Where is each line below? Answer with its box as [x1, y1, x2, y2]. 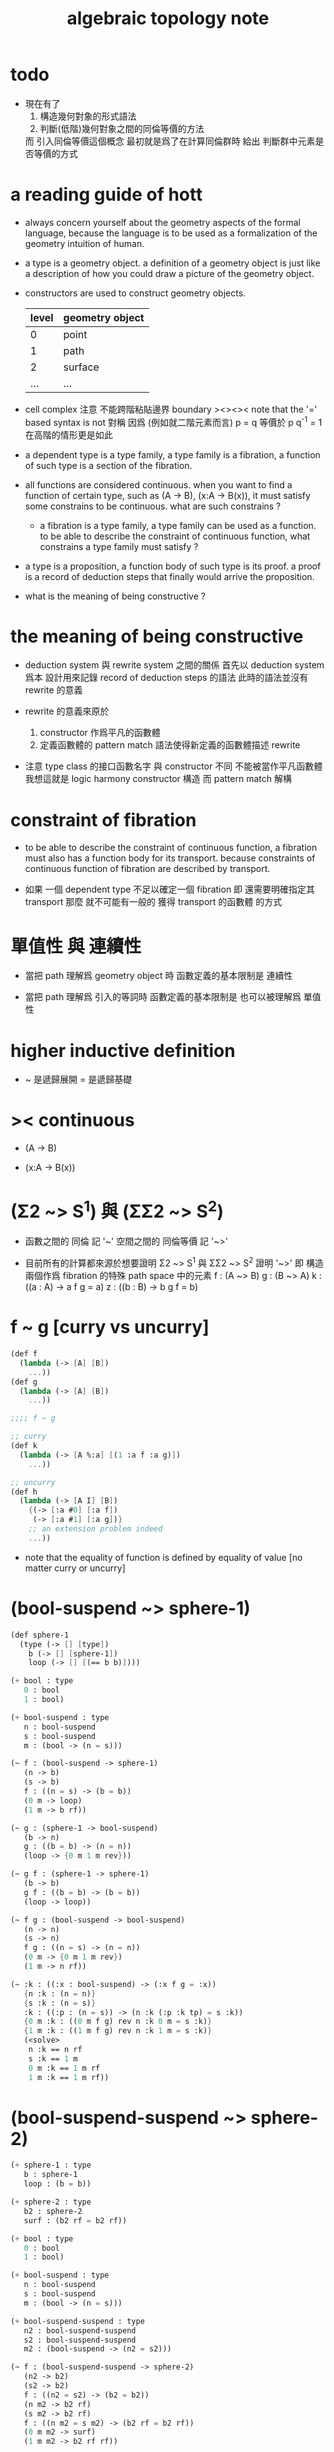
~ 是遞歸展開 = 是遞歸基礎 [24, 1073, 133, 1086]
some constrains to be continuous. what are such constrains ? [24, 500, 282, 512]
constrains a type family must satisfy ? [39, 540, 199, 552]
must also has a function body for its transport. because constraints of [24, 852, 316, 864]
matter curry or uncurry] [24, 1562, 126, 1574]
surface [63, 360, 100, 374]
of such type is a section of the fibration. [24, 459, 193, 471]
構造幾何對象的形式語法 [39, 110, 137, 122]
